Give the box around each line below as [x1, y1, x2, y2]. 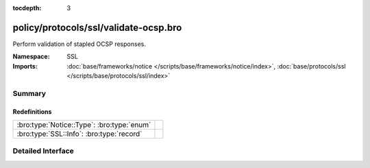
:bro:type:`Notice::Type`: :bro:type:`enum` [16, 120, 151, 130]
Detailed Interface [12, 146, 75, 156]
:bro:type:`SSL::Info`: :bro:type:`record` [16, 129, 143, 139]
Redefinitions [12, 107, 52, 116]
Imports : [12, 62, 38, 70]
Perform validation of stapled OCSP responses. [12, 40, 147, 48]
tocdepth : [12, 4, 42, 12]
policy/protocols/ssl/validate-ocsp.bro [12, 21, 182, 34]
